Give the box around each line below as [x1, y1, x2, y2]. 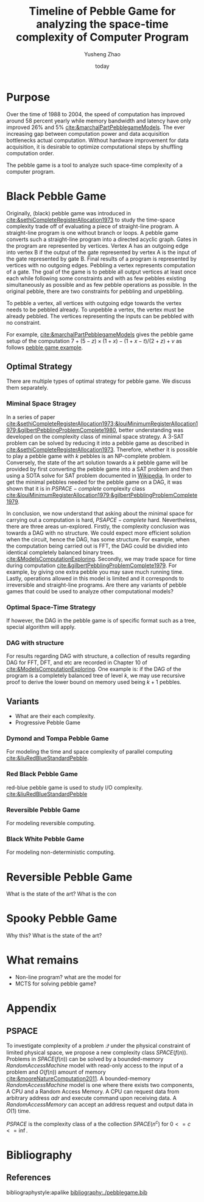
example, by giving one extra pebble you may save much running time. [6, 568, 184, 576]
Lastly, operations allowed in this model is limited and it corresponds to [6, 574, 185, 582]
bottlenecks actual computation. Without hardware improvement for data [6, 136, 189, 144]
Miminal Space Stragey [6, 399, 77, 408]
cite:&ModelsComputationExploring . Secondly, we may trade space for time [6, 555, 196, 562]
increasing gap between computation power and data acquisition [6, 130, 169, 137]
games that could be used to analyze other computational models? [6, 587, 174, 595]
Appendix [6, 1001, 57, 1015]
